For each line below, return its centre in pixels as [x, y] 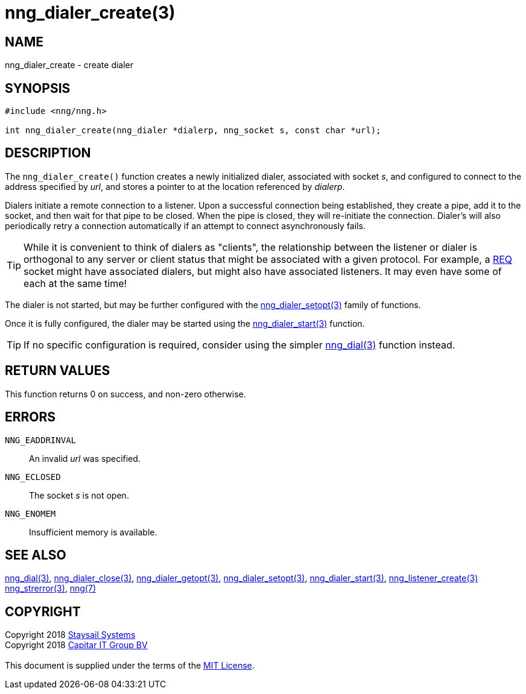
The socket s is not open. [79, 495]
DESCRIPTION [48, 153]
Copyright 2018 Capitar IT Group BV [76, 645]
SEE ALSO [36, 555]
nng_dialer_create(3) [90, 13]
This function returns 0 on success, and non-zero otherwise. [125, 394]
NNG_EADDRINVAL [41, 440]
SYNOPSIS [38, 88]
